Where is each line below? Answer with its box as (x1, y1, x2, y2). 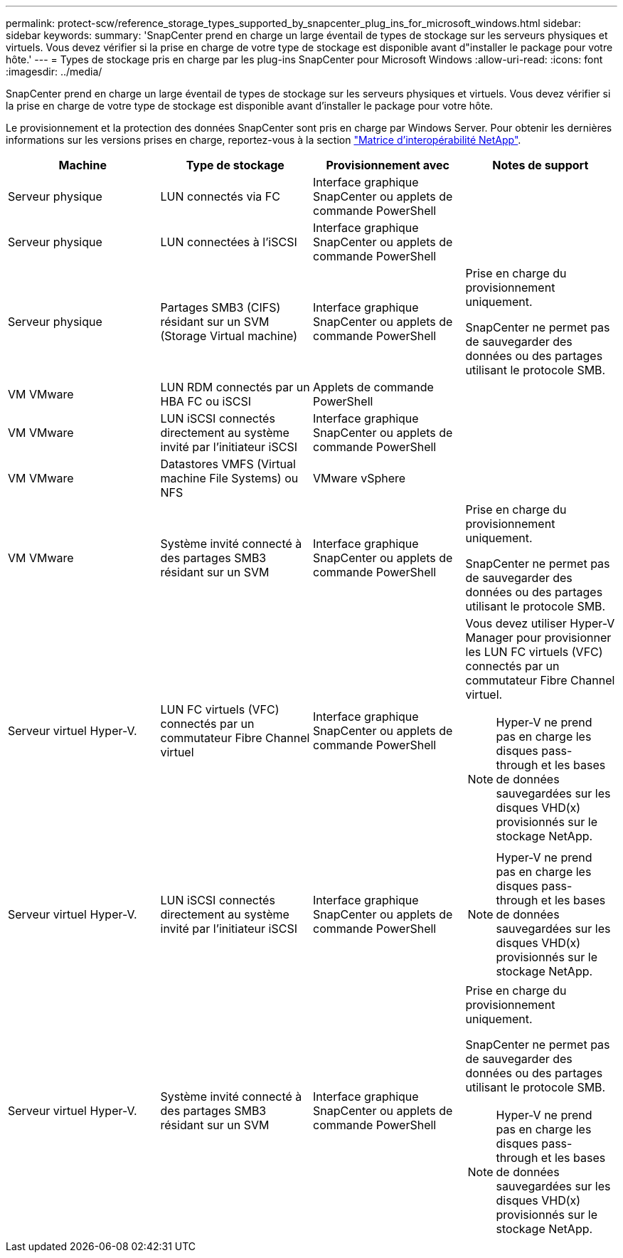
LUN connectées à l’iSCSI (160, 235, 297, 249)
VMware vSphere (313, 471, 406, 485)
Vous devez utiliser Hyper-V (465, 616, 615, 630)
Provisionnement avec (326, 158, 449, 172)
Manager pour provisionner (465, 630, 612, 645)
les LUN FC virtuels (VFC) (465, 645, 603, 659)
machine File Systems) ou (160, 471, 299, 485)
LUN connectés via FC (160, 189, 280, 203)
